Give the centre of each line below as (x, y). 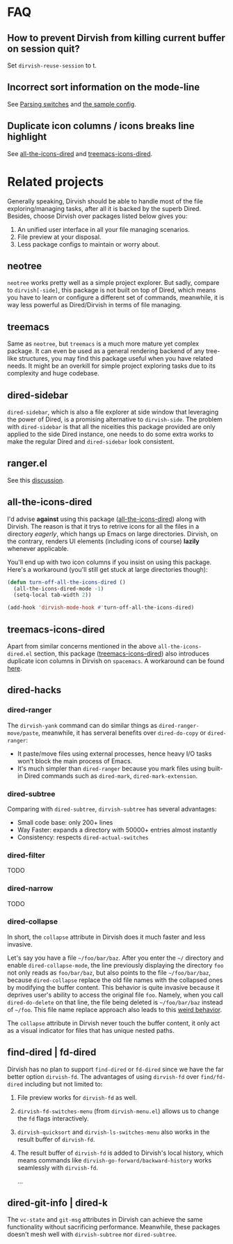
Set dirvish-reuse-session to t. (52, 65)
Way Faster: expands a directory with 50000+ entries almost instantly (117, 830)
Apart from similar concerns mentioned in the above (82, 646)
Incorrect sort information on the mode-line (104, 87)
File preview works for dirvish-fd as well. (77, 1097)
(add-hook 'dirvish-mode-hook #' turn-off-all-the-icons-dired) (101, 608)
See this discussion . (36, 480)
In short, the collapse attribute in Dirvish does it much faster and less (106, 937)
